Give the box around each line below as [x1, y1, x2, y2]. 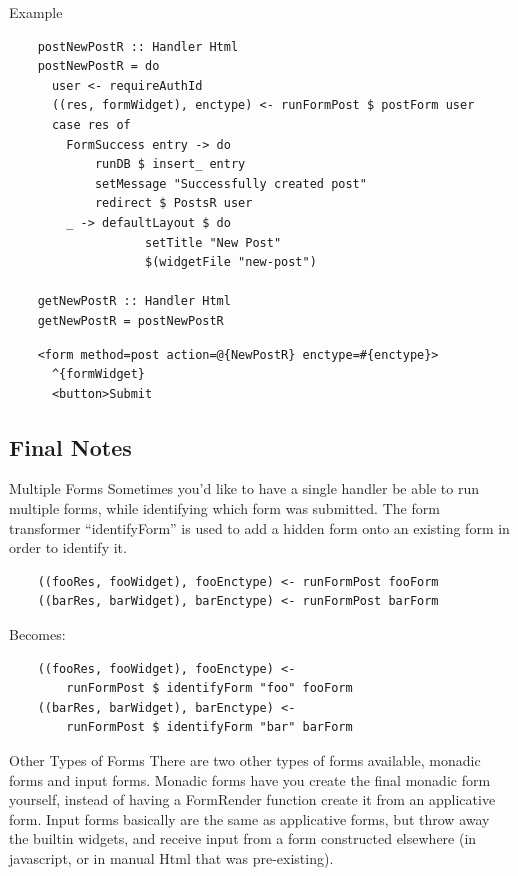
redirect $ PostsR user [94, 196, 253, 211]
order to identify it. [9, 537, 127, 558]
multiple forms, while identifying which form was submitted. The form [9, 498, 440, 519]
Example [9, 2, 63, 22]
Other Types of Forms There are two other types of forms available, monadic [9, 750, 481, 771]
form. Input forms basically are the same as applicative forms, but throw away [9, 808, 490, 829]
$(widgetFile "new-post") [145, 255, 317, 270]
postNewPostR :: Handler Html [37, 39, 239, 54]
